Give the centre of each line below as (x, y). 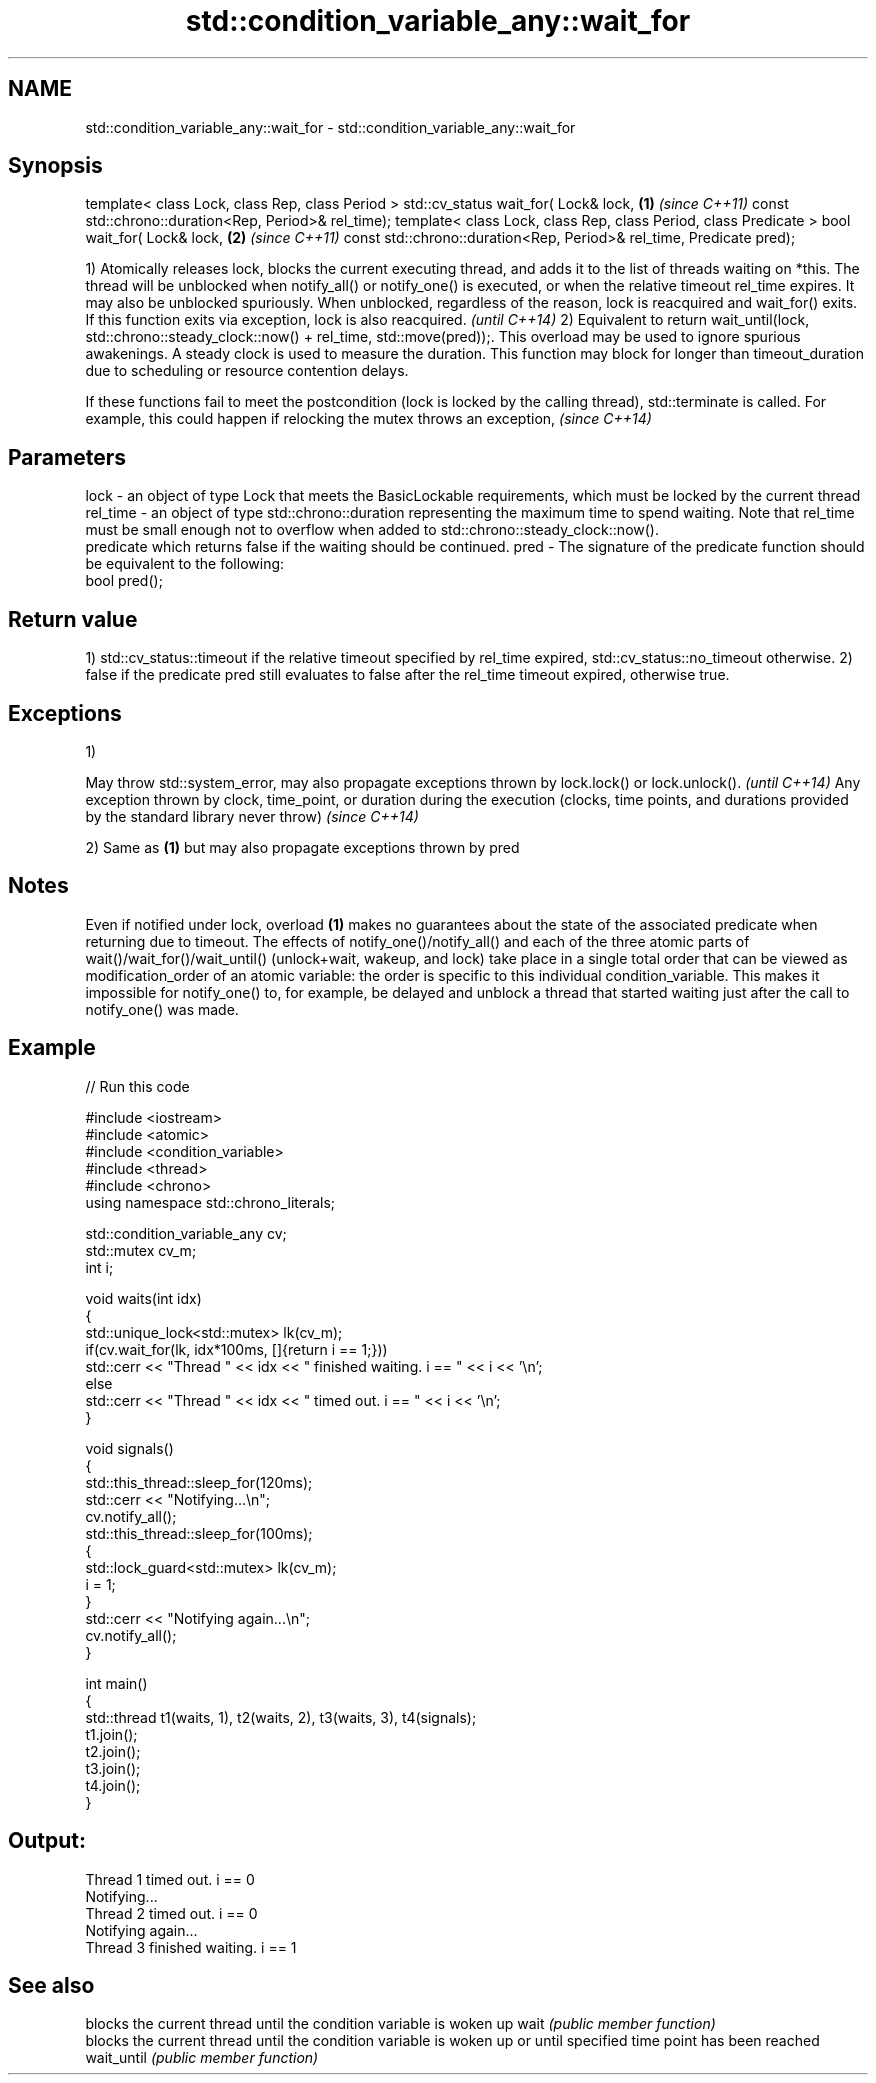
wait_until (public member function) (202, 2058)
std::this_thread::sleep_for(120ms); (199, 1482)
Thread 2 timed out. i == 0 (171, 1913)
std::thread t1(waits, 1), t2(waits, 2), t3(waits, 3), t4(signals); (281, 1717)
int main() (116, 1683)
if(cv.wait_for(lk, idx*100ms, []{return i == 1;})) (236, 1349)
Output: (47, 1841)
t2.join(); (113, 1751)
